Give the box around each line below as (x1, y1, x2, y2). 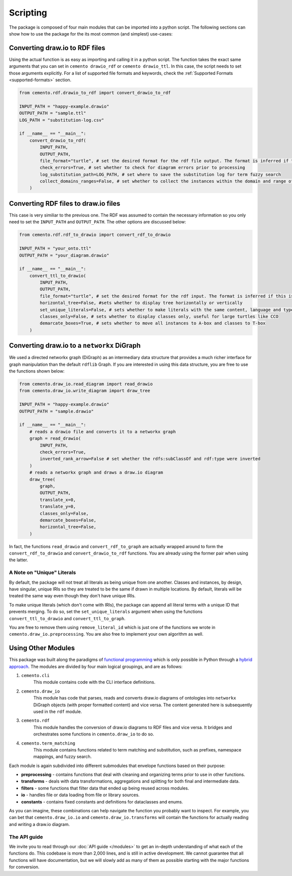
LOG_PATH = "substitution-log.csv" (19, 117, 104, 123)
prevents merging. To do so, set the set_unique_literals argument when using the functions (9, 608, 203, 615)
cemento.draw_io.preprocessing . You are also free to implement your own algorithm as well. (9, 631, 204, 637)
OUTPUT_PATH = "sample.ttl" (19, 110, 86, 116)
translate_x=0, (39, 497, 76, 502)
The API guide (9, 833, 43, 840)
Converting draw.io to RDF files (9, 44, 106, 52)
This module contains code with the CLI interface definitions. (33, 679, 156, 685)
